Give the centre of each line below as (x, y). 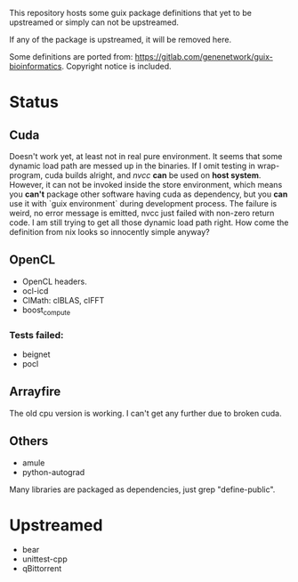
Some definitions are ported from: (71, 57)
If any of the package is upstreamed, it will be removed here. (121, 40)
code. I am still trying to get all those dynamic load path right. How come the (149, 222)
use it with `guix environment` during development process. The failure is (143, 203)
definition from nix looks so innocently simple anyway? (110, 232)
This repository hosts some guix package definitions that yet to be (130, 13)
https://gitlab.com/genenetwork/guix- (204, 57)
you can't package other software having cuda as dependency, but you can (149, 194)
